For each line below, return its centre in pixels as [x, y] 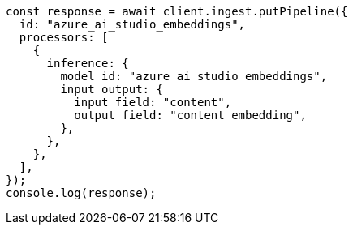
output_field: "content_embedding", [190, 115]
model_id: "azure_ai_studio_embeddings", [194, 76]
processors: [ [64, 37]
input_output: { [112, 89]
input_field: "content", [153, 102]
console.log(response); [81, 193]
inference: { [88, 63]
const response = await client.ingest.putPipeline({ [177, 11]
